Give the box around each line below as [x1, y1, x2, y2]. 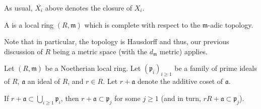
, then [60, 92, 79, 103]
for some [114, 92, 141, 103]
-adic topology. [208, 19, 253, 30]
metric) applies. [159, 46, 208, 56]
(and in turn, [161, 92, 201, 103]
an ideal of [27, 76, 60, 86]
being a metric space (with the [52, 46, 147, 56]
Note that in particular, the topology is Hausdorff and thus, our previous [4, 36, 229, 47]
